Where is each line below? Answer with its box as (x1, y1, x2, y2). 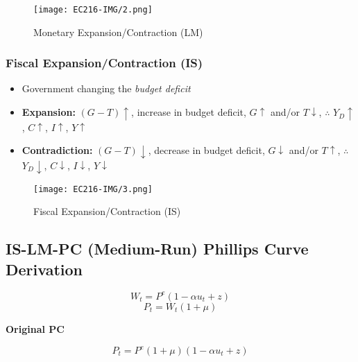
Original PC (6, 321, 65, 336)
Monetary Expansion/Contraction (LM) (33, 24, 203, 39)
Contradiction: (22, 143, 93, 157)
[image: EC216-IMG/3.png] (33, 184, 153, 194)
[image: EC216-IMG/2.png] (33, 5, 153, 15)
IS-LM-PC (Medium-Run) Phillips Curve (6, 238, 309, 259)
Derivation (6, 258, 83, 279)
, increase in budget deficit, (131, 105, 246, 119)
